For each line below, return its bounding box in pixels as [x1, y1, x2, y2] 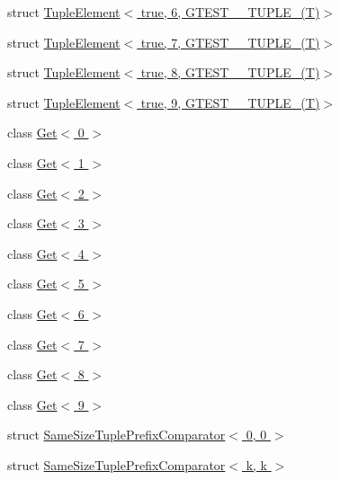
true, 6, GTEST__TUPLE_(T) [140, 3, 320, 21]
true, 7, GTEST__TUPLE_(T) [140, 32, 320, 51]
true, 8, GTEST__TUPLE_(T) [140, 63, 320, 82]
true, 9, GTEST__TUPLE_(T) [140, 93, 320, 111]
